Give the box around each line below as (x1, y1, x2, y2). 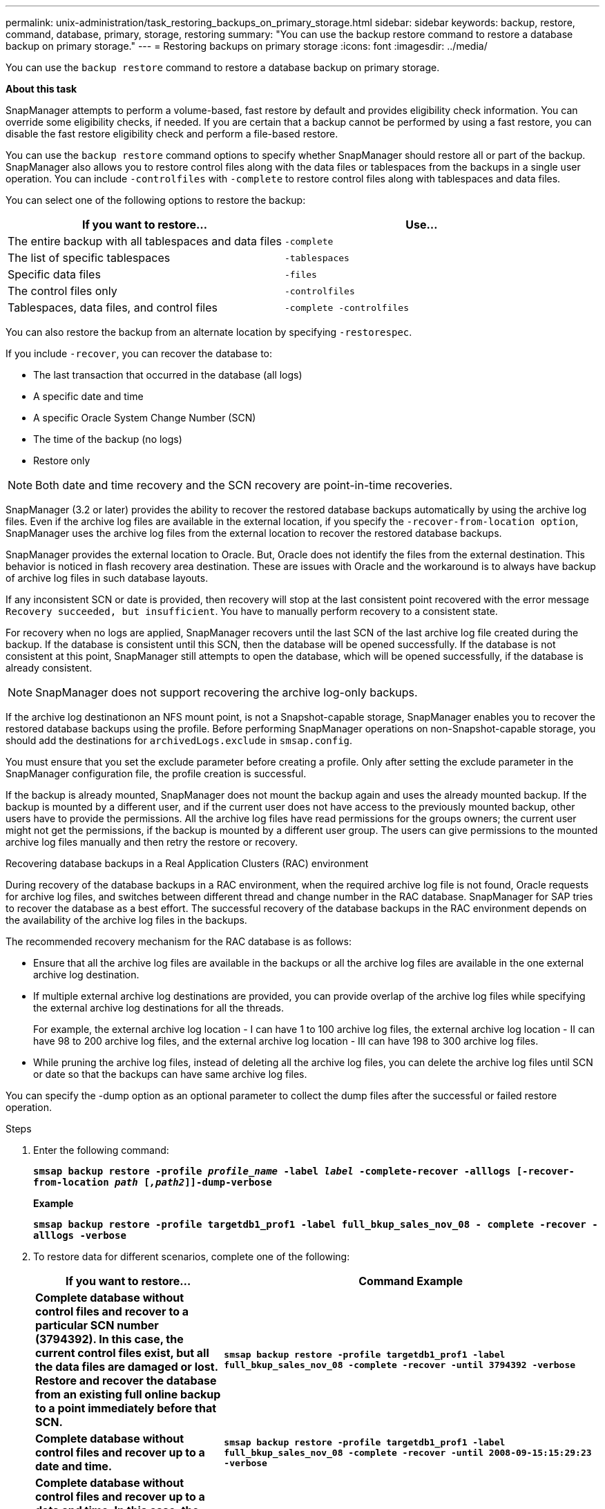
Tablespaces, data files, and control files (8, 301, 218, 314)
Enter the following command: (33, 1144, 169, 1156)
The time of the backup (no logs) (33, 433, 182, 445)
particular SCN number (35, 1318, 159, 1332)
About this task (6, 83, 77, 95)
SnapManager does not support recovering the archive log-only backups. (35, 685, 418, 699)
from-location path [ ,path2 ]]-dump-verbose (33, 1177, 272, 1188)
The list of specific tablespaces (8, 251, 171, 265)
